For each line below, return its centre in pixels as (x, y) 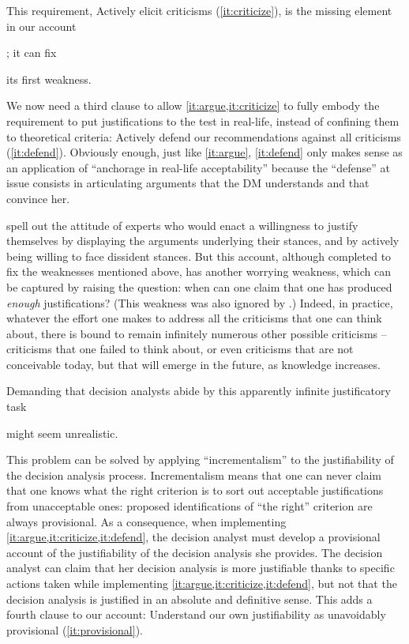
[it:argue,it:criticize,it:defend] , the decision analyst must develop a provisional (193, 537)
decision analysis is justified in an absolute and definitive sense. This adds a (189, 599)
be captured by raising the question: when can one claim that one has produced (199, 286)
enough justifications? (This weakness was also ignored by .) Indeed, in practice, (200, 302)
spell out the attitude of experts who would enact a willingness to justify (182, 225)
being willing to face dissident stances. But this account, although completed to (199, 256)
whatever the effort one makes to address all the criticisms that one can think (194, 318)
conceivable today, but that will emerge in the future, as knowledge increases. (193, 364)
